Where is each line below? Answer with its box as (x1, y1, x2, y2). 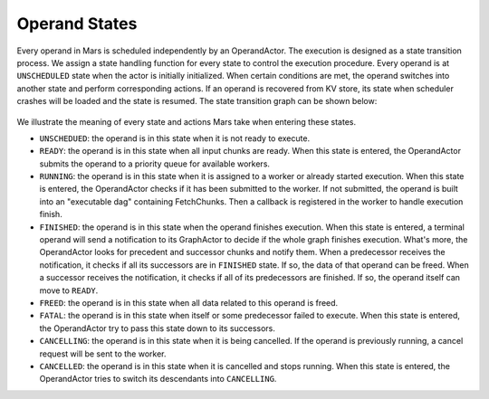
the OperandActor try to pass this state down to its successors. (39, 322, 276, 334)
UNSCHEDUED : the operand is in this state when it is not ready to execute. (39, 132, 311, 144)
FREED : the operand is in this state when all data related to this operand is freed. (39, 297, 339, 308)
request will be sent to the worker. (39, 348, 167, 359)
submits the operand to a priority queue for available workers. (39, 158, 271, 169)
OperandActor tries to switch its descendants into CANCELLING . (39, 374, 277, 385)
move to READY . (39, 285, 99, 296)
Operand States (16, 14, 138, 33)
